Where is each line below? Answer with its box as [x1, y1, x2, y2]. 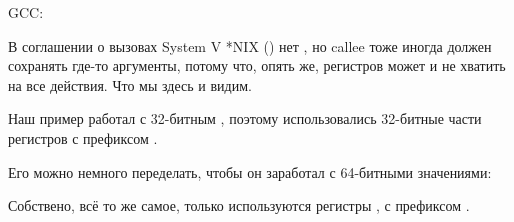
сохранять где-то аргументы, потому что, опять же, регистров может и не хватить [8, 55, 506, 76]
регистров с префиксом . [8, 127, 158, 148]
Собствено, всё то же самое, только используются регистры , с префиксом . [8, 195, 470, 216]
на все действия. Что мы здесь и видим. [8, 74, 252, 95]
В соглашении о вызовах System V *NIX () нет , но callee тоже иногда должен [8, 35, 492, 56]
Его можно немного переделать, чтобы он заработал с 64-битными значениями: [8, 161, 492, 182]
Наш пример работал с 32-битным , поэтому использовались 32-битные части [8, 108, 482, 129]
